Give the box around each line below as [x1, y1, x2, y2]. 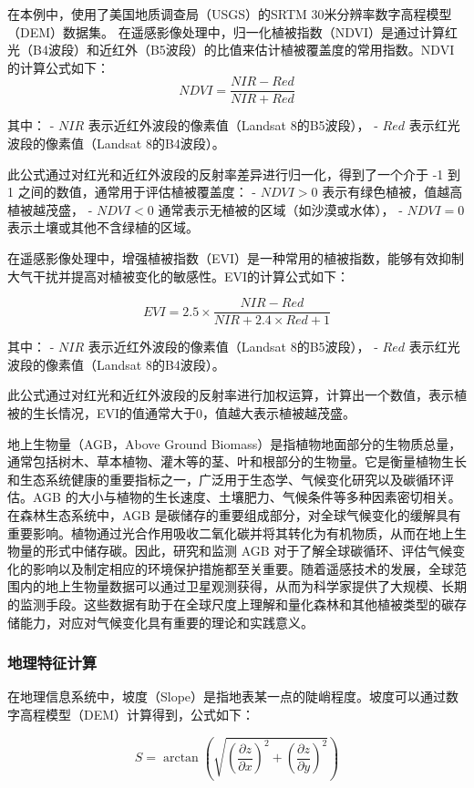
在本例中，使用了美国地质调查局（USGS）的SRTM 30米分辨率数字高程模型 [7, 5, 452, 23]
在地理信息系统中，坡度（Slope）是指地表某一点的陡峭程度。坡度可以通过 [7, 687, 447, 706]
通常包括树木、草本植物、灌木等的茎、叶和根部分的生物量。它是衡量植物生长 [7, 452, 467, 471]
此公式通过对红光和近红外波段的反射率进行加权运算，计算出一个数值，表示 [7, 385, 454, 404]
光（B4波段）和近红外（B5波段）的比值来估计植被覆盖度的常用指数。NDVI [7, 40, 455, 59]
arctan [162, 752, 199, 765]
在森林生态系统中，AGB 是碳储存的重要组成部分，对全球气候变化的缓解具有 [7, 506, 461, 524]
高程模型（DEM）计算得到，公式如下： [19, 704, 255, 723]
